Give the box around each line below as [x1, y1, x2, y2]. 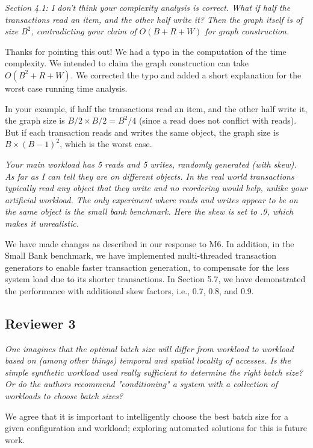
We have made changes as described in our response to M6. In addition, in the [5, 237, 294, 250]
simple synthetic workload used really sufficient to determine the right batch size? [5, 365, 303, 378]
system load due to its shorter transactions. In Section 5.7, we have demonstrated [5, 273, 306, 285]
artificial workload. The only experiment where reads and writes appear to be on [5, 193, 298, 206]
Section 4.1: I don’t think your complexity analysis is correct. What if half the [5, 1, 291, 13]
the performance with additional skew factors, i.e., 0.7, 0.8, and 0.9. [5, 284, 254, 297]
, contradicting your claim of [31, 25, 137, 37]
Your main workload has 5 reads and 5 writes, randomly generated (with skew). [5, 157, 297, 170]
